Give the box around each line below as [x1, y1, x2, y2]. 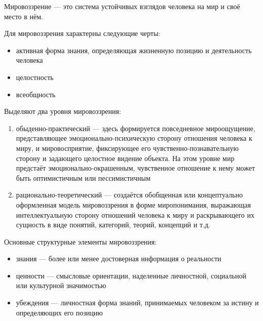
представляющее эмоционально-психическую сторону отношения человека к [16, 133, 252, 143]
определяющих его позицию [16, 307, 103, 317]
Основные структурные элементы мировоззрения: [4, 236, 157, 247]
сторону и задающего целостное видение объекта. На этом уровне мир [16, 152, 235, 163]
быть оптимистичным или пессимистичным [16, 172, 151, 183]
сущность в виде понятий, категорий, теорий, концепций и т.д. [16, 219, 210, 230]
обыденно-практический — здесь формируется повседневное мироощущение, [16, 123, 255, 133]
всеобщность [16, 89, 56, 99]
